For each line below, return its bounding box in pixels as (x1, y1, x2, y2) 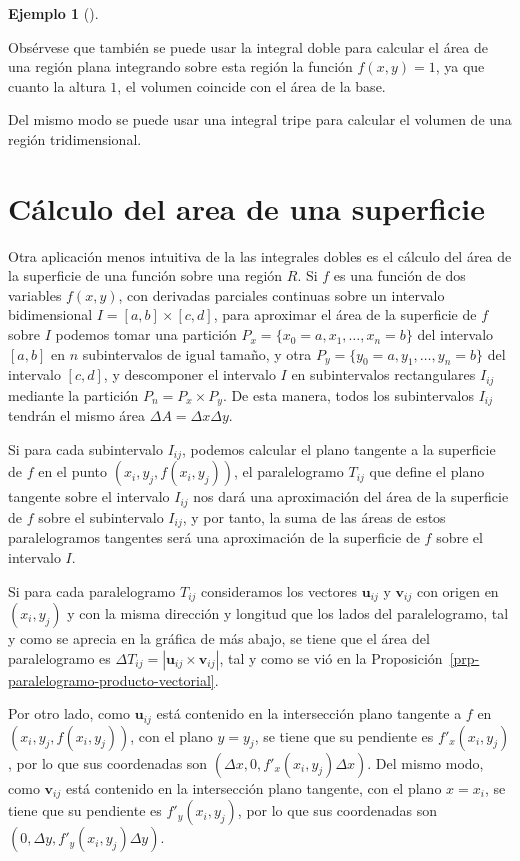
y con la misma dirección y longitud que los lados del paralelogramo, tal (67, 602, 509, 623)
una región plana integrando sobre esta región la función (8, 56, 353, 77)
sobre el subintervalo (38, 506, 164, 527)
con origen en (416, 580, 499, 601)
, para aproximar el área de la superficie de (213, 304, 477, 325)
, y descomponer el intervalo (103, 364, 276, 385)
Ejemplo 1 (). (8, 3, 99, 23)
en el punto (38, 461, 108, 482)
